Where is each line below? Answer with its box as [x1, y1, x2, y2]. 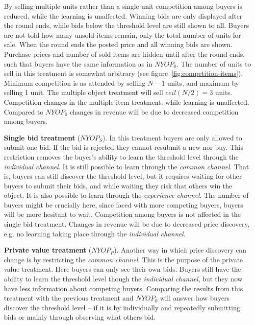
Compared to [4, 106, 44, 116]
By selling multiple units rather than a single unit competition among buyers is [4, 1, 243, 11]
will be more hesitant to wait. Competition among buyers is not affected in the [4, 209, 241, 219]
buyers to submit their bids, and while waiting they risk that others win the [4, 180, 232, 190]
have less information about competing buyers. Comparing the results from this [4, 283, 243, 293]
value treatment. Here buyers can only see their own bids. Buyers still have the [4, 264, 241, 274]
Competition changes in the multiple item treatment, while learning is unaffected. [4, 96, 249, 107]
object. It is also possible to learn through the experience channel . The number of [4, 190, 249, 200]
